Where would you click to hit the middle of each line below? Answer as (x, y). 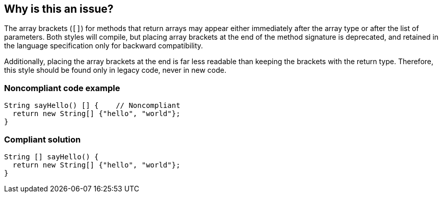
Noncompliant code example (62, 88)
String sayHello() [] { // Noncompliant (92, 106)
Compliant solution (43, 139)
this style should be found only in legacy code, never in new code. (115, 70)
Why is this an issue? (59, 9)
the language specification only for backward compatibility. (104, 46)
